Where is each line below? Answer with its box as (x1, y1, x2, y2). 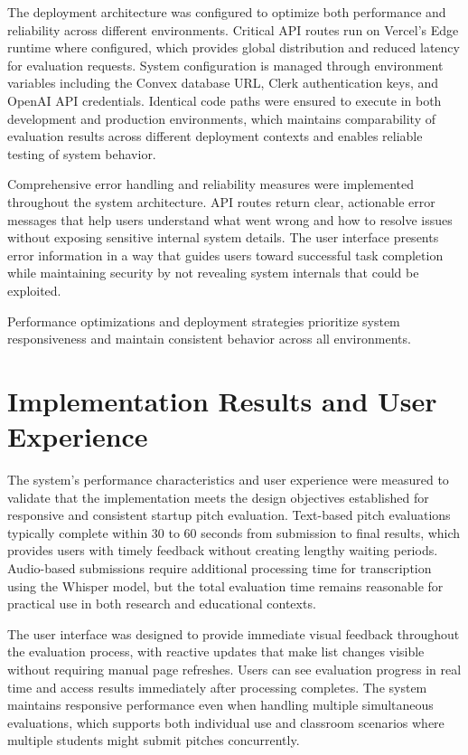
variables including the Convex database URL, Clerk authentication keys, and (7, 73, 439, 92)
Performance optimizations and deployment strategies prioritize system (7, 311, 400, 330)
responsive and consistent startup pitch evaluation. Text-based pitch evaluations (7, 505, 451, 524)
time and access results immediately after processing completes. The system (7, 677, 427, 696)
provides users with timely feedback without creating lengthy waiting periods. (7, 541, 438, 560)
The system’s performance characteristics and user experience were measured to (7, 470, 449, 488)
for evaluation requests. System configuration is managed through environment (7, 55, 444, 74)
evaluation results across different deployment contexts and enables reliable (7, 127, 423, 146)
